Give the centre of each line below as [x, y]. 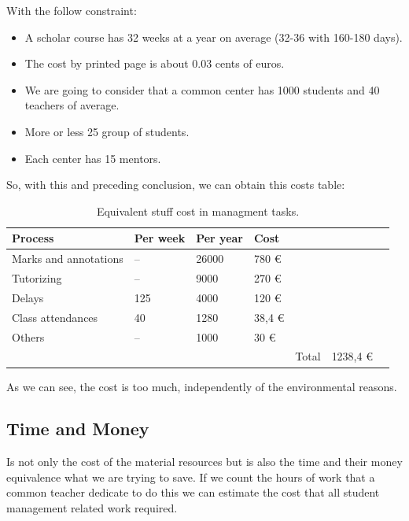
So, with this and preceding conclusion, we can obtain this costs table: [176, 185]
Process [33, 238]
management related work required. [92, 508]
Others [28, 336]
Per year [219, 238]
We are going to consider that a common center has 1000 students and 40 [202, 89]
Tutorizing [37, 278]
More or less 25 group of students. [107, 131]
